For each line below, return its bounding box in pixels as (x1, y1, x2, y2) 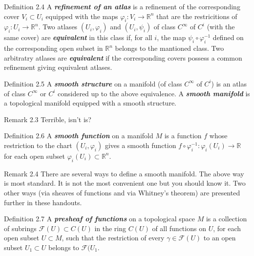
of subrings (4, 223, 37, 233)
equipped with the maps (45, 11, 118, 21)
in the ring (94, 223, 127, 233)
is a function (164, 130, 202, 141)
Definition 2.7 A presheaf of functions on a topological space (4, 213, 195, 224)
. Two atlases (38, 21, 78, 32)
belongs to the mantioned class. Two (115, 43, 224, 53)
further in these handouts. (4, 197, 82, 207)
